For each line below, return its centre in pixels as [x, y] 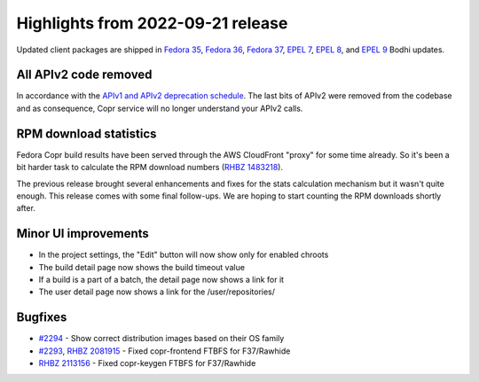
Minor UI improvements [83, 234]
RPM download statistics [86, 133]
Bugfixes [42, 318]
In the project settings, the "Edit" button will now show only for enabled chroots [184, 255]
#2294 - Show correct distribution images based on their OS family [161, 339]
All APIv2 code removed [84, 75]
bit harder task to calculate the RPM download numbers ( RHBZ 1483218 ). [150, 168]
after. [26, 208]
